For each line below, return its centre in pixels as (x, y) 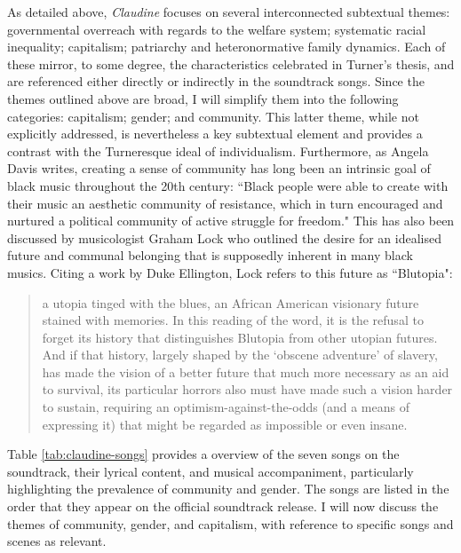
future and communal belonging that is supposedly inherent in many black (210, 255)
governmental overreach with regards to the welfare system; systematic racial (217, 29)
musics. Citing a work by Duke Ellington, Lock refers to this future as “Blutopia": (230, 272)
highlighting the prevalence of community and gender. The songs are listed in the (228, 489)
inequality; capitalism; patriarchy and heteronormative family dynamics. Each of (227, 47)
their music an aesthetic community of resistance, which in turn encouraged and (225, 203)
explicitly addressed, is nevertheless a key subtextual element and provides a (215, 134)
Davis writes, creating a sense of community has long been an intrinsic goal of (219, 168)
